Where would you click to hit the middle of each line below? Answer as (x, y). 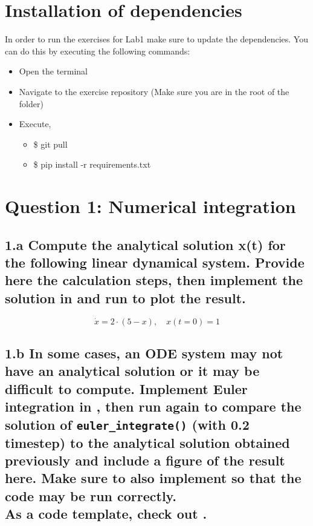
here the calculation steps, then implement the (154, 280)
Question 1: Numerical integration (150, 206)
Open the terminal (53, 71)
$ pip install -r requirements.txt (92, 164)
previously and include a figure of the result (145, 460)
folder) (31, 103)
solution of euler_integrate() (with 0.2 (127, 424)
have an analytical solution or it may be (132, 371)
